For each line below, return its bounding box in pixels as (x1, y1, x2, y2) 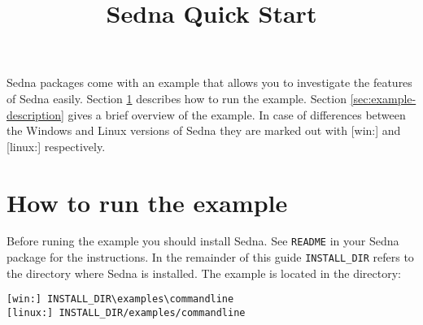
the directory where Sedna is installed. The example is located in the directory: (7, 264, 401, 281)
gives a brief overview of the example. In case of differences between (68, 106, 406, 123)
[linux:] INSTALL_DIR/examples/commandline (7, 307, 246, 319)
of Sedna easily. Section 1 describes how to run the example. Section (7, 89, 347, 106)
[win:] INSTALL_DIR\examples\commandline (7, 293, 234, 305)
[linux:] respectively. (7, 137, 106, 154)
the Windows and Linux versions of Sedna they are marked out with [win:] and (7, 122, 401, 139)
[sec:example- (350, 89, 416, 106)
